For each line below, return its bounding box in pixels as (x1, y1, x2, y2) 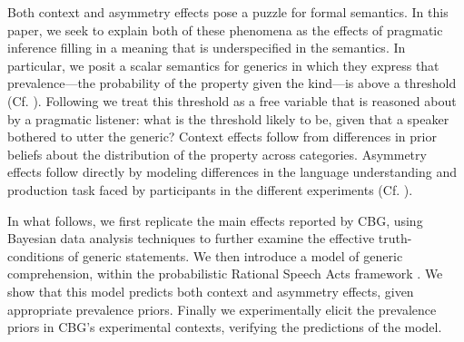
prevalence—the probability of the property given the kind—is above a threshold (7, 73, 457, 93)
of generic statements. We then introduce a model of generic (67, 246, 403, 265)
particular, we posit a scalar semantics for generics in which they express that (7, 55, 439, 74)
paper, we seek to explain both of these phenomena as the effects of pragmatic (7, 20, 443, 39)
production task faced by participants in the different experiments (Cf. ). (7, 180, 413, 199)
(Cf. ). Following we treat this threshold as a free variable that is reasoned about (7, 91, 457, 110)
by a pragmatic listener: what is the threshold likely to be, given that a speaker (7, 109, 449, 128)
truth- (378, 229, 412, 248)
